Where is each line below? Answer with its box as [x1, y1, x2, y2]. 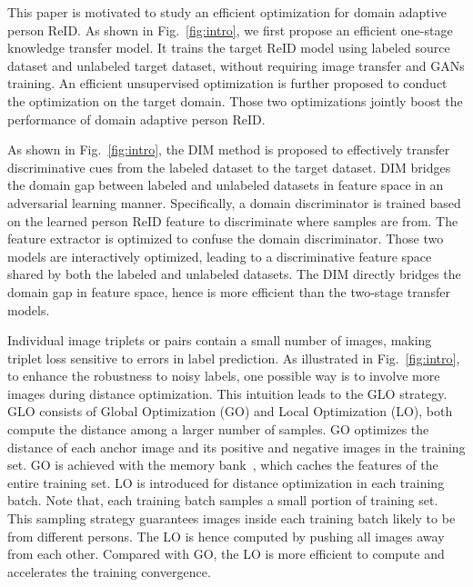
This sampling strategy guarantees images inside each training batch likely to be [7, 509, 456, 528]
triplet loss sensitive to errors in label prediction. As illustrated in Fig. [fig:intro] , [7, 348, 460, 367]
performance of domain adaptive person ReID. [7, 109, 266, 128]
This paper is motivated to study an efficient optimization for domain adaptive [7, 3, 447, 21]
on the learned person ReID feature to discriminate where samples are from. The [7, 211, 458, 230]
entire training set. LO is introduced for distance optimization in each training [7, 473, 445, 492]
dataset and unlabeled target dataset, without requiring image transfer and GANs [7, 55, 465, 75]
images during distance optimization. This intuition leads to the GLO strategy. [7, 383, 448, 403]
